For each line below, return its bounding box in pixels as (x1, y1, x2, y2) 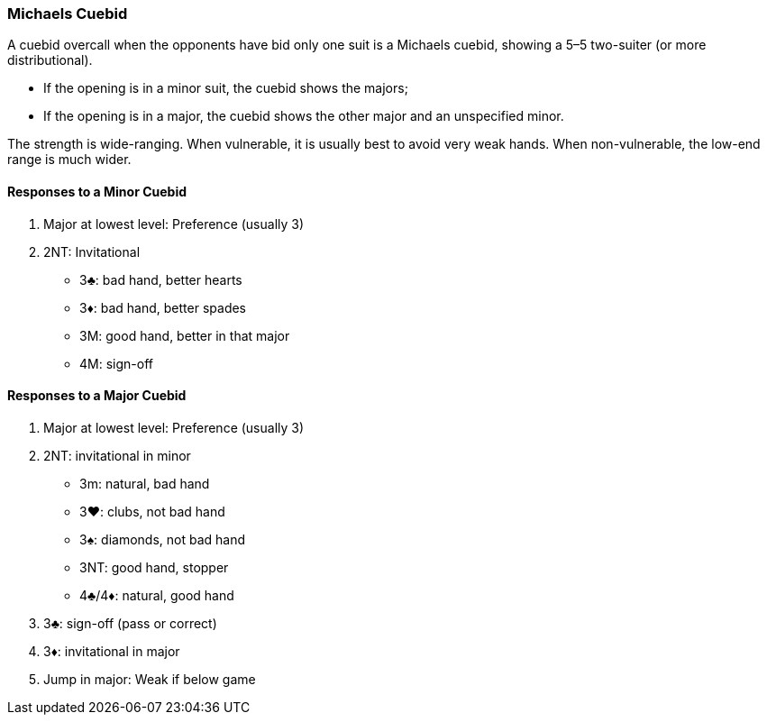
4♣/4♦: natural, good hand (79, 587, 234, 603)
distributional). (7, 52, 93, 69)
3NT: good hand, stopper (79, 559, 229, 575)
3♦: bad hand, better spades (79, 299, 247, 315)
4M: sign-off (79, 355, 153, 371)
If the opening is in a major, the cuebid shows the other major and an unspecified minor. (43, 108, 564, 124)
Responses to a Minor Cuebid (7, 183, 187, 199)
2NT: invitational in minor (43, 447, 191, 463)
